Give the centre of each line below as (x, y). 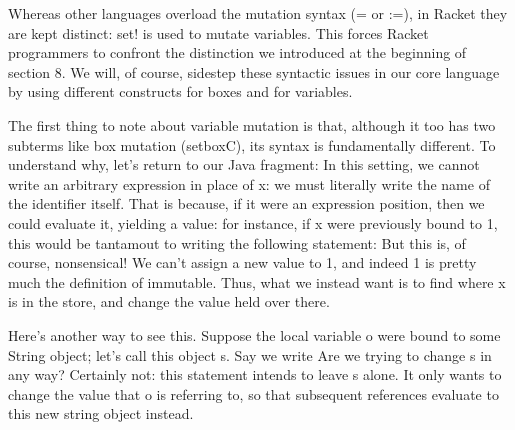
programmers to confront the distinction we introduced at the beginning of (237, 52)
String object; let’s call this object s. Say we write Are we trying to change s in (250, 354)
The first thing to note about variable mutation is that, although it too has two (252, 124)
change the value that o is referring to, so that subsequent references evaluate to (253, 393)
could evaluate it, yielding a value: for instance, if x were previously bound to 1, (253, 222)
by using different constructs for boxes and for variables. (180, 91)
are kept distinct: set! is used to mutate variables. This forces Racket (218, 32)
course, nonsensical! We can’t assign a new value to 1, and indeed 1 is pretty (242, 262)
